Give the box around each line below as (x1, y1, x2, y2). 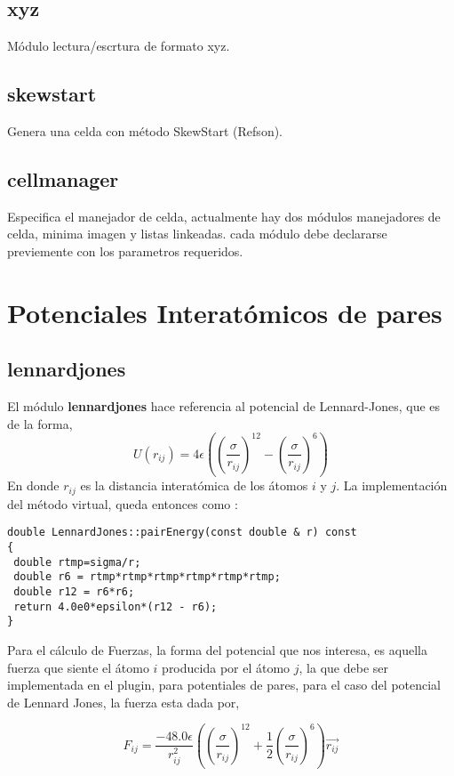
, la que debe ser (299, 658, 388, 676)
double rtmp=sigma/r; (13, 555, 141, 569)
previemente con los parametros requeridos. (7, 241, 243, 260)
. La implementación (336, 476, 448, 495)
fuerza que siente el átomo (7, 658, 149, 676)
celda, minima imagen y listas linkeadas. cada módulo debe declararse (7, 224, 387, 243)
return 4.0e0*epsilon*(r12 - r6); (13, 600, 218, 613)
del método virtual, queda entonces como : (7, 494, 238, 513)
